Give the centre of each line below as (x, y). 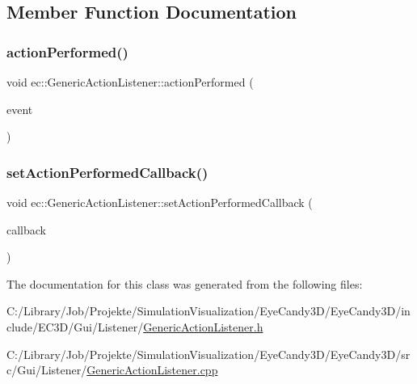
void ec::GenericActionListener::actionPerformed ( (130, 82)
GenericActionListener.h (203, 326)
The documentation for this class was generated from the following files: (185, 283)
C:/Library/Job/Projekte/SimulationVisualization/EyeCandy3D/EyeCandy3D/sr (208, 354)
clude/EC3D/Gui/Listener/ (75, 326)
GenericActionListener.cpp (152, 370)
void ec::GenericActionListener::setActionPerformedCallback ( (160, 202)
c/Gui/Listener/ (47, 370)
